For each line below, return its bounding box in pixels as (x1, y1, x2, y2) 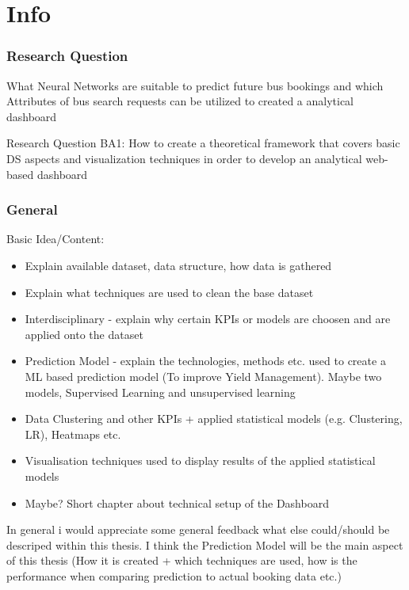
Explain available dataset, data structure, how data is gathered (25, 257, 332, 273)
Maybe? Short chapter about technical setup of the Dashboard (25, 494, 329, 511)
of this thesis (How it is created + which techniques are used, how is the (6, 552, 357, 569)
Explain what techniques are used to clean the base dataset (25, 284, 314, 300)
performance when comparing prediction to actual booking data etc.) (6, 567, 342, 584)
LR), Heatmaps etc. (25, 425, 121, 442)
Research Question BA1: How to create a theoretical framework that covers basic (6, 135, 400, 151)
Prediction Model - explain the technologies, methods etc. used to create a (25, 352, 386, 369)
